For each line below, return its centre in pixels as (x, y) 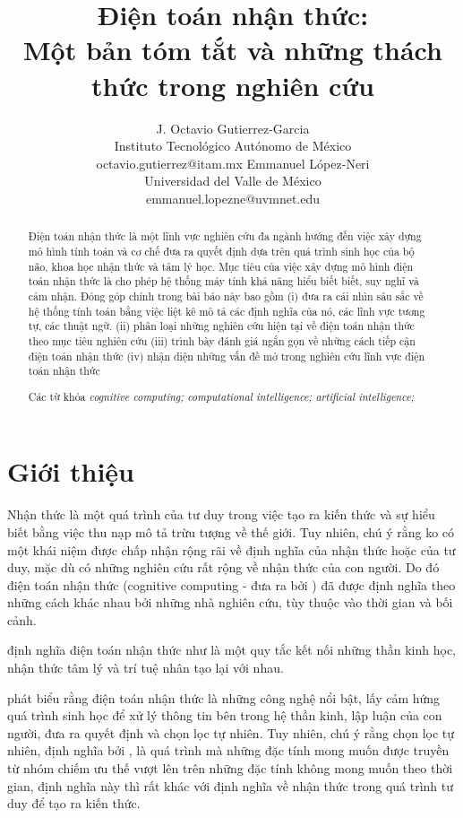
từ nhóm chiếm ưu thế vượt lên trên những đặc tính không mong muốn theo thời (230, 768)
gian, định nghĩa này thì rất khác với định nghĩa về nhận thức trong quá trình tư (231, 785)
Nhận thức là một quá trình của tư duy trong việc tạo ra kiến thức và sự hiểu (221, 514)
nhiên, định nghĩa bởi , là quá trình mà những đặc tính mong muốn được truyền (228, 750)
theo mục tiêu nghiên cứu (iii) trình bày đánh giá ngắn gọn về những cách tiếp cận (222, 340)
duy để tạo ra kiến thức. (74, 803)
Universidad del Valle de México (233, 181)
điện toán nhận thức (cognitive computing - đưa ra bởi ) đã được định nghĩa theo (231, 584)
